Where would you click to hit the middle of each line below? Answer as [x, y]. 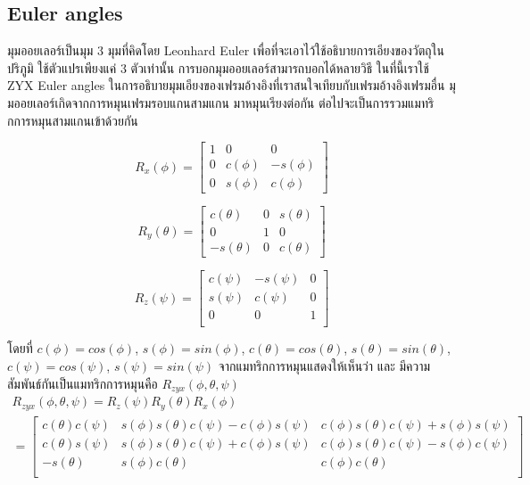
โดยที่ [20, 348]
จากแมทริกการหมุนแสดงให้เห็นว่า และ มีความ [324, 366]
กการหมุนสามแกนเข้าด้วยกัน [73, 120]
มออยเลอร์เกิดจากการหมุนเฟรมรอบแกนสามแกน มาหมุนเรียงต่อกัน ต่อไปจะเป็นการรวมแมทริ [221, 102]
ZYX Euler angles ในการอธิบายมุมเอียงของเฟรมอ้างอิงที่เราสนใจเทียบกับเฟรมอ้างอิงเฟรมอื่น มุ [232, 85]
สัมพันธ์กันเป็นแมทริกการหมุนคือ [83, 383]
